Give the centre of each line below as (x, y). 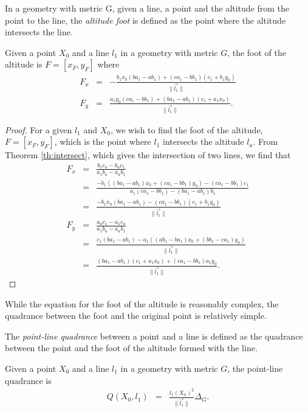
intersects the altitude (204, 141)
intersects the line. (39, 32)
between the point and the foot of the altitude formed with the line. (131, 348)
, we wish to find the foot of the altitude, (187, 129)
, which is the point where (103, 141)
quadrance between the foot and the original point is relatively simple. (136, 316)
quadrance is (28, 380)
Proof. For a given (39, 129)
